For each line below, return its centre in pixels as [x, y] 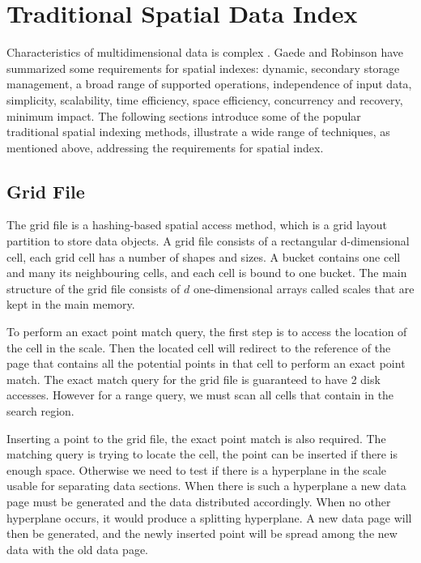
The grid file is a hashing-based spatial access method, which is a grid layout [197, 225]
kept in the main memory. [71, 304]
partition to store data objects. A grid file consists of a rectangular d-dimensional [208, 241]
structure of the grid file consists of [94, 288]
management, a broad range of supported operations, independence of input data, [209, 84]
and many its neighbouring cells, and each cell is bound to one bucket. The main [207, 273]
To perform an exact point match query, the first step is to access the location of [207, 332]
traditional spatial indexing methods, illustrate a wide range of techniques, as [198, 132]
